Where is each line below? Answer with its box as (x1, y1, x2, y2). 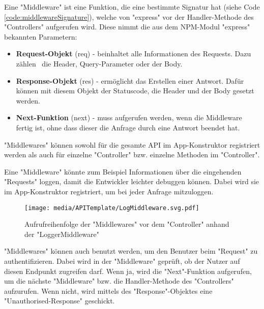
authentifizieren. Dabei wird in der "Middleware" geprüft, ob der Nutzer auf (4, 255, 240, 266)
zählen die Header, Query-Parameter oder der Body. (16, 58, 183, 68)
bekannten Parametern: (4, 31, 77, 42)
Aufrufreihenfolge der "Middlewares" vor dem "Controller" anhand (24, 219, 229, 229)
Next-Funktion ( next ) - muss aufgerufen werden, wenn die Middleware (16, 112, 242, 123)
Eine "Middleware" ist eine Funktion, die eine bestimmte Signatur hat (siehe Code (4, 2, 260, 12)
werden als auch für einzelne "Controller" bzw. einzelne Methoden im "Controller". (4, 149, 260, 160)
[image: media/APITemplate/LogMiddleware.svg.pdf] (24, 204, 199, 212)
